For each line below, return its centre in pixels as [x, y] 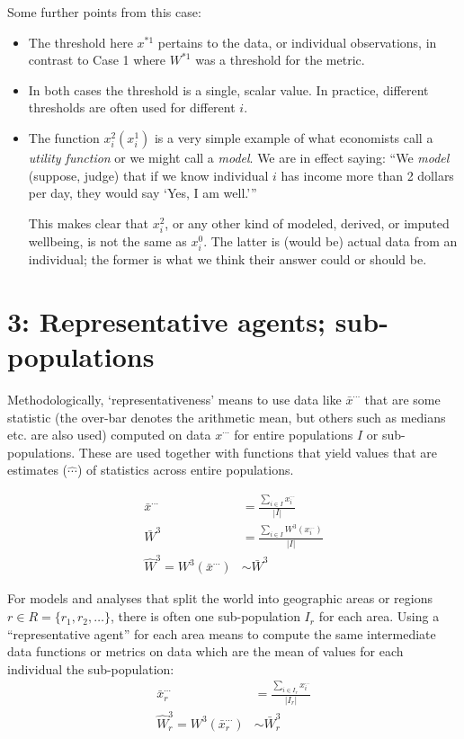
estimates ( [38, 470]
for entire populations [294, 435]
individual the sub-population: [91, 668]
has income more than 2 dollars [367, 175]
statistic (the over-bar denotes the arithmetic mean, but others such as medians [227, 417]
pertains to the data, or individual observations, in [297, 42]
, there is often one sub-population [205, 616]
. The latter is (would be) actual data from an [330, 240]
